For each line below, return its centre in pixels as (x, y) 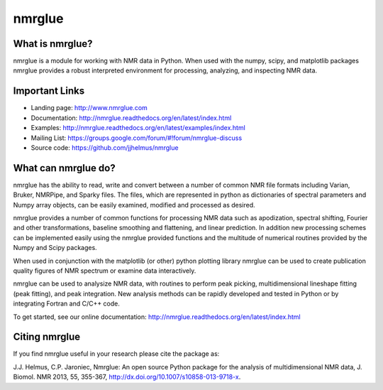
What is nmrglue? (53, 44)
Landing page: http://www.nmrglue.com (89, 108)
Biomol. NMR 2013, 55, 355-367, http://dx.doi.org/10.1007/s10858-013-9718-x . (127, 377)
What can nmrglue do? (65, 168)
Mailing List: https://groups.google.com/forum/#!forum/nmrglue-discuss (137, 138)
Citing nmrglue (47, 337)
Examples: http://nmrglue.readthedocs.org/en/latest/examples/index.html (138, 128)
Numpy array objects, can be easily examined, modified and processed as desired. (134, 205)
